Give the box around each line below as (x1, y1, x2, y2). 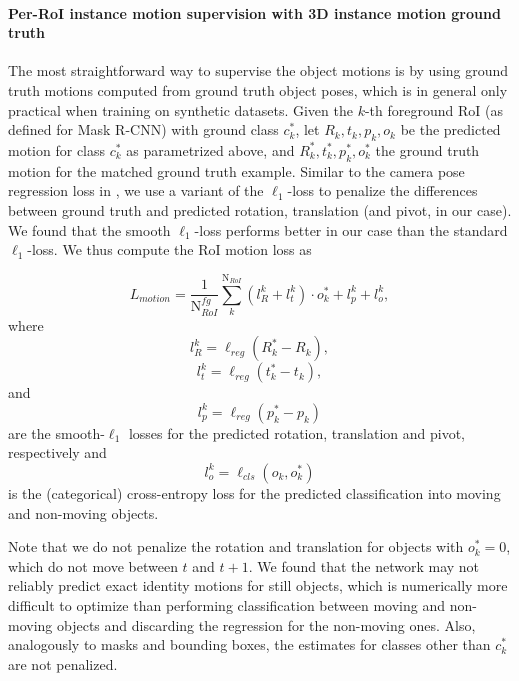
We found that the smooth (8, 219, 171, 240)
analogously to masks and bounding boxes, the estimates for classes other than (8, 634, 491, 655)
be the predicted (400, 119, 501, 140)
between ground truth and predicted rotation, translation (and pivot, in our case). (8, 199, 512, 220)
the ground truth (375, 139, 480, 160)
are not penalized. (8, 653, 118, 674)
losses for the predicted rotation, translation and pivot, (128, 422, 465, 443)
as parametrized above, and (126, 139, 295, 160)
